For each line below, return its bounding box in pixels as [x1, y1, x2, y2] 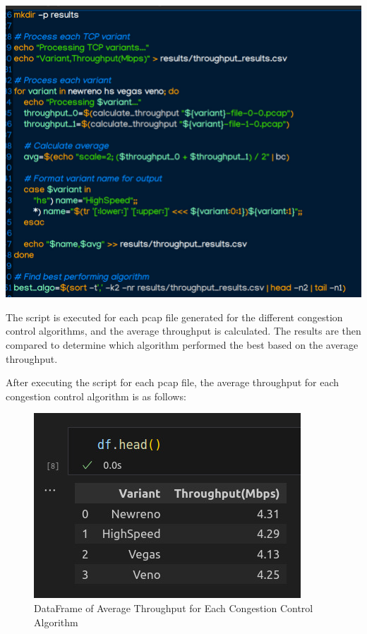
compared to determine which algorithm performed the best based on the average [6, 337, 359, 352]
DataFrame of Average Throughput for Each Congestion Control [34, 600, 313, 615]
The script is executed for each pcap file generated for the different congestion [6, 309, 343, 324]
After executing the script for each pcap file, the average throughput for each [6, 375, 339, 390]
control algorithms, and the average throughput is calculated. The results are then [6, 323, 361, 338]
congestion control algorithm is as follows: [6, 388, 186, 403]
